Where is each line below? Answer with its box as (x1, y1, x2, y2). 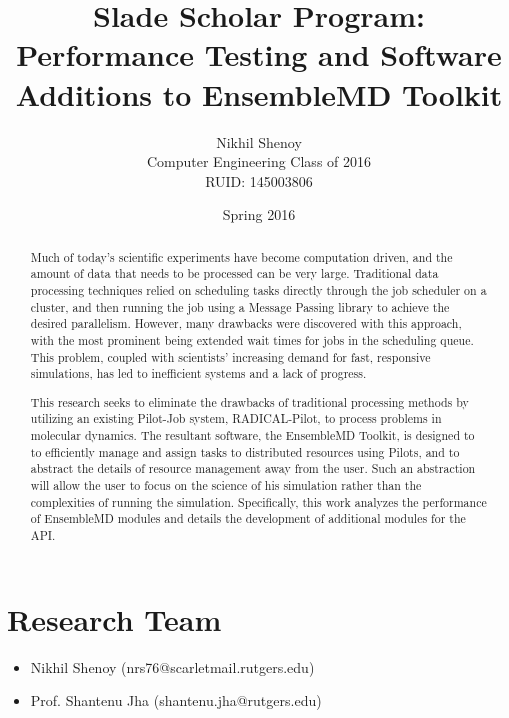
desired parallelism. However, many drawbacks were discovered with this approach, (30, 315, 462, 332)
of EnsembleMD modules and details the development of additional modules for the (30, 510, 466, 527)
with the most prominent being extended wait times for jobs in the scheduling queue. (30, 331, 474, 348)
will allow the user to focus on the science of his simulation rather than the (30, 477, 422, 494)
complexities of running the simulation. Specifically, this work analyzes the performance (30, 493, 487, 510)
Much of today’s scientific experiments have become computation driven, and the (30, 248, 453, 265)
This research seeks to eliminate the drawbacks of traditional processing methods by (30, 393, 469, 410)
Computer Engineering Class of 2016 (146, 151, 372, 172)
